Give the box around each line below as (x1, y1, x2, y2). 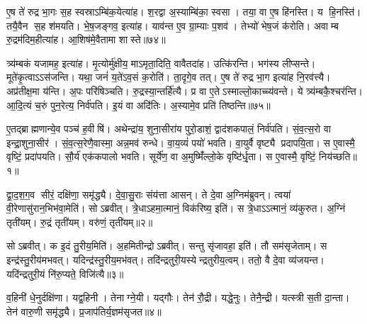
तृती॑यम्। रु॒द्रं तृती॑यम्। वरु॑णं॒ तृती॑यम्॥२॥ (6, 214, 153, 229)
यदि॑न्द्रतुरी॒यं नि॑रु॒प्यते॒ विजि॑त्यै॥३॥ (6, 266, 124, 281)
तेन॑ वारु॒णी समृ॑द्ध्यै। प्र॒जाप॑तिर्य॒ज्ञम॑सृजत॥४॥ (6, 303, 162, 318)
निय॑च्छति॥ (319, 149, 357, 164)
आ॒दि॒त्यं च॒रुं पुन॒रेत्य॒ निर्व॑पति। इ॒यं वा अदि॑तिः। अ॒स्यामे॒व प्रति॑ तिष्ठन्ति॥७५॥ (6, 97, 271, 112)
